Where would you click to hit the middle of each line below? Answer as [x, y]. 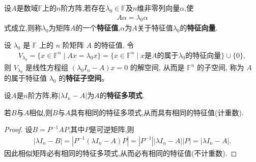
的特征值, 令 [114, 45]
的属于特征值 [25, 78]
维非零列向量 [159, 8]
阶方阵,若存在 [83, 8]
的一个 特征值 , [98, 28]
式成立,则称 [23, 28]
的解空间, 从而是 [157, 67]
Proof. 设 [18, 129]
